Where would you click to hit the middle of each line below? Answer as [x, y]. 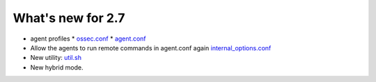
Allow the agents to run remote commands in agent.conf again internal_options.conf [151, 48]
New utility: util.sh [56, 58]
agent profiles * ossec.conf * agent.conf [88, 39]
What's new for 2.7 [69, 18]
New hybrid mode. [57, 67]
